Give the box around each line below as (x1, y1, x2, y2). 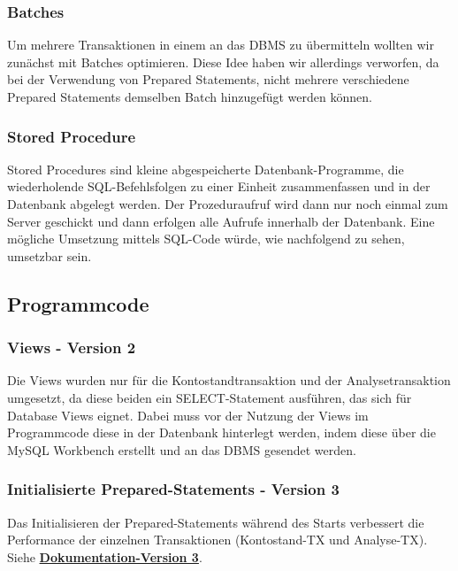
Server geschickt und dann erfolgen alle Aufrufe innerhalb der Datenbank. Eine (7, 212, 435, 230)
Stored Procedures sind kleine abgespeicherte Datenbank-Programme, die (7, 159, 404, 178)
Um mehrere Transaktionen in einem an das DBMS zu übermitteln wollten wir (7, 35, 434, 54)
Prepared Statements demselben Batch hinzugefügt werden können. (7, 88, 372, 105)
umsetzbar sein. (7, 246, 92, 265)
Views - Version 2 (7, 336, 136, 359)
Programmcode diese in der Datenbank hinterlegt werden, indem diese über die (7, 423, 436, 442)
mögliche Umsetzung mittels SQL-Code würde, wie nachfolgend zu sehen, (7, 229, 405, 248)
